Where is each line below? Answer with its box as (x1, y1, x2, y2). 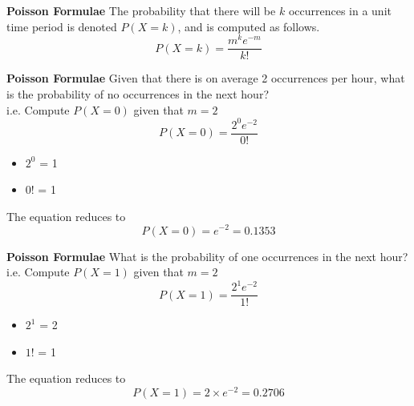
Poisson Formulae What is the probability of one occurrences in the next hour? (6, 247, 408, 264)
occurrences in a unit (288, 2, 392, 18)
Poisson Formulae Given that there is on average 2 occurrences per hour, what (6, 70, 405, 86)
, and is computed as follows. (177, 18, 320, 34)
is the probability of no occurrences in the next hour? (6, 85, 269, 102)
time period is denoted (6, 18, 117, 34)
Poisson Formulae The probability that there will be (6, 2, 276, 18)
